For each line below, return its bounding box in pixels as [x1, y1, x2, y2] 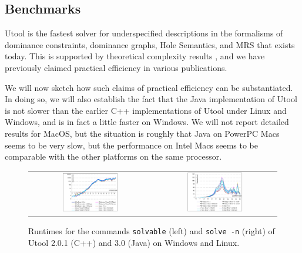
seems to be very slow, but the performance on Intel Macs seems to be [5, 139, 258, 151]
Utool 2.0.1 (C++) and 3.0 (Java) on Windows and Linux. [28, 236, 240, 248]
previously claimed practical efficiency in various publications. [5, 61, 227, 73]
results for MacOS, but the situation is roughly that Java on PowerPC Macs [5, 127, 280, 139]
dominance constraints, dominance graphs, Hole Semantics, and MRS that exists [5, 38, 295, 50]
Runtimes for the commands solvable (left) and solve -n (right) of [28, 225, 275, 237]
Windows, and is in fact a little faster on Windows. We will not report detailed [5, 116, 289, 128]
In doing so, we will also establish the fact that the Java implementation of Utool [5, 93, 297, 105]
